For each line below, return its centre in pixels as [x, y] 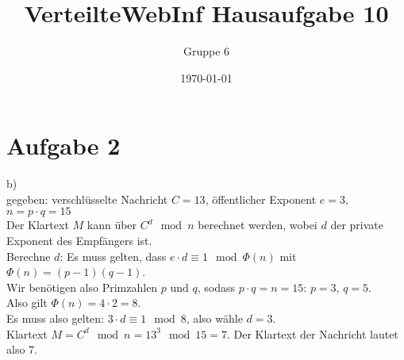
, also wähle [214, 318]
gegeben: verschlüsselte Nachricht [87, 199]
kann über [112, 225]
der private [357, 225]
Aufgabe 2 [63, 146]
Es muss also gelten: [55, 318]
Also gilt [27, 303]
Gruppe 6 [206, 51]
